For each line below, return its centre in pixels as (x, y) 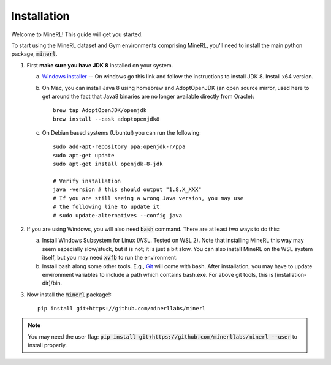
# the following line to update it (106, 207)
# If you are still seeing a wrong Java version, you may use (148, 198)
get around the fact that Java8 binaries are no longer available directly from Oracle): (148, 96)
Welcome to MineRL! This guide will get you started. (77, 34)
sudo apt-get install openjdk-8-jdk (108, 164)
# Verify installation (87, 181)
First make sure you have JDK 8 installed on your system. (100, 65)
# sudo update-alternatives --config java (118, 215)
